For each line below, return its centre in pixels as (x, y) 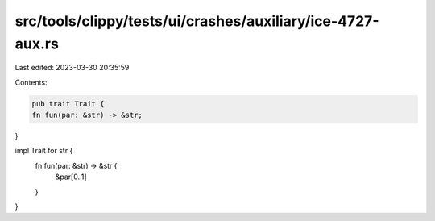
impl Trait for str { (44, 151)
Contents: (31, 82)
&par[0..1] (71, 177)
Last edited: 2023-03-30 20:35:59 (72, 68)
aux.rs (37, 44)
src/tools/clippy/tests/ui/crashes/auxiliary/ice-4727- (197, 21)
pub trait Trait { (68, 104)
